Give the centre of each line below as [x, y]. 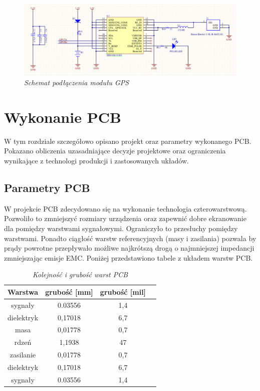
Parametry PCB [47, 187]
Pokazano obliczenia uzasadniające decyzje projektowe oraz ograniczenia [115, 151]
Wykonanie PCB [63, 117]
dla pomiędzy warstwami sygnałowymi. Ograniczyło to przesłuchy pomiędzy [121, 228]
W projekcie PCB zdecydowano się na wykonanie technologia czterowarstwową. [125, 208]
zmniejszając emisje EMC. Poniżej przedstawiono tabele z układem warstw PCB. [128, 257]
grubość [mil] [123, 291]
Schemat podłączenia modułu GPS [77, 82]
